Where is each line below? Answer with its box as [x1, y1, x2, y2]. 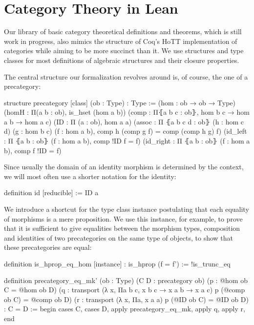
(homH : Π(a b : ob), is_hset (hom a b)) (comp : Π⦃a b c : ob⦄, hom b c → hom [4, 107, 250, 117]
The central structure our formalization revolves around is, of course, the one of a [4, 71, 248, 81]
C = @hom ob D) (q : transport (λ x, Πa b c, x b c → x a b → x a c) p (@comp [4, 284, 245, 295]
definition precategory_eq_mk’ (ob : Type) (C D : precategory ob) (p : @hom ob [4, 275, 248, 285]
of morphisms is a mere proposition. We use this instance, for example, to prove [4, 213, 243, 223]
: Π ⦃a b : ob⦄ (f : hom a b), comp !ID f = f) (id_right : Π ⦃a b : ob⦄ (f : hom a [4, 136, 250, 146]
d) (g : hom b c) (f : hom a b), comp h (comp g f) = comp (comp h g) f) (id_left [4, 126, 247, 136]
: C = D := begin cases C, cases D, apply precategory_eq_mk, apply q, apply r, [4, 304, 245, 314]
